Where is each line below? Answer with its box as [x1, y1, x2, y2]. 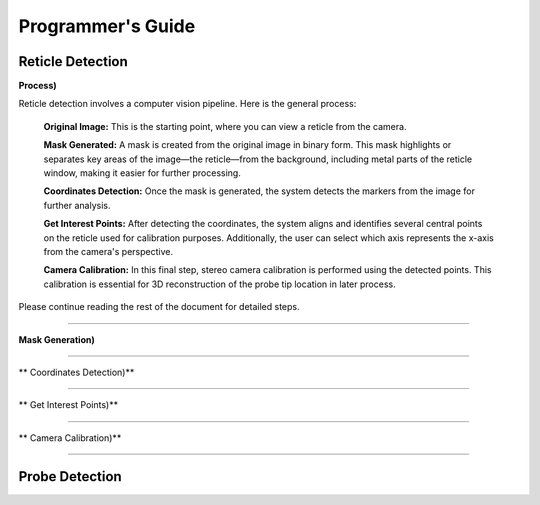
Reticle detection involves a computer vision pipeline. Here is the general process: [18, 98, 357, 110]
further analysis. [43, 199, 111, 211]
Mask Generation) [18, 333, 95, 345]
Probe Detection [18, 468, 122, 485]
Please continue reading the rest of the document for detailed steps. [18, 301, 300, 313]
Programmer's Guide [18, 15, 196, 37]
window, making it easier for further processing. [43, 167, 242, 179]
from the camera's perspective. [43, 245, 174, 257]
